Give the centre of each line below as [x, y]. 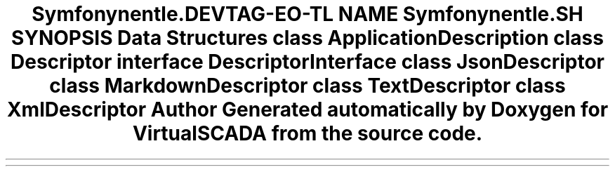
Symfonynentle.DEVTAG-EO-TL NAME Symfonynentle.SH [307, 14]
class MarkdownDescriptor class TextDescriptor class [307, 86]
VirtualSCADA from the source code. [307, 133]
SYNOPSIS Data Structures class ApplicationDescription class [307, 38]
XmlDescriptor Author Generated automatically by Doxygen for [307, 110]
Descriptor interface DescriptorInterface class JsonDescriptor [307, 62]
